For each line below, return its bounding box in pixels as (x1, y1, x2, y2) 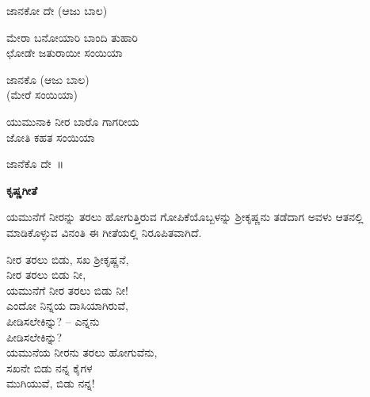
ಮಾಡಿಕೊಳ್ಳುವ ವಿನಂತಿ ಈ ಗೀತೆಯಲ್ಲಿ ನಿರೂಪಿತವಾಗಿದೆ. (6, 223, 202, 240)
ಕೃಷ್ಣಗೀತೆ (6, 181, 38, 198)
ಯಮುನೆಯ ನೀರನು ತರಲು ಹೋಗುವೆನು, (6, 344, 158, 361)
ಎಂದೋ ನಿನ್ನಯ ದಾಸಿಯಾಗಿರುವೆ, (6, 297, 128, 314)
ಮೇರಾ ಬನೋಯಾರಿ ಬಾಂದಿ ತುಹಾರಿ (6, 29, 139, 45)
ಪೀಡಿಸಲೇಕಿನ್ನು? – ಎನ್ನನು (6, 312, 100, 329)
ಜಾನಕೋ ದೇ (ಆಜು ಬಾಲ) (6, 2, 108, 18)
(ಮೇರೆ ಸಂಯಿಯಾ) (6, 86, 78, 103)
